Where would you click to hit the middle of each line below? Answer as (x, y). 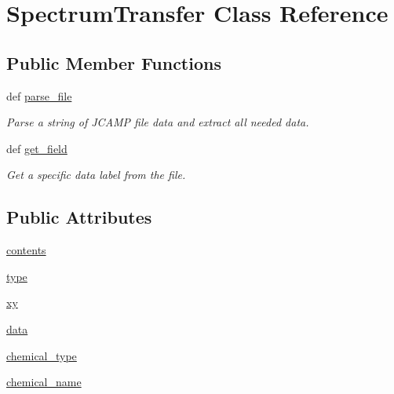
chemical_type (42, 355)
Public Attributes (79, 217)
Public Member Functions (114, 62)
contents (26, 250)
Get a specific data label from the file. (96, 175)
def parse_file (39, 95)
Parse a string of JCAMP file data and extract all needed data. (158, 122)
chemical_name (44, 382)
